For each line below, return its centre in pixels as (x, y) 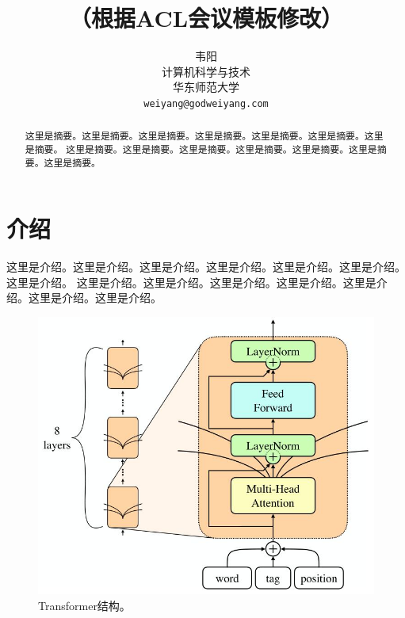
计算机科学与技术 (206, 71)
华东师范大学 (206, 87)
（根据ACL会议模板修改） (206, 18)
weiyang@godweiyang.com (206, 103)
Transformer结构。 (84, 605)
